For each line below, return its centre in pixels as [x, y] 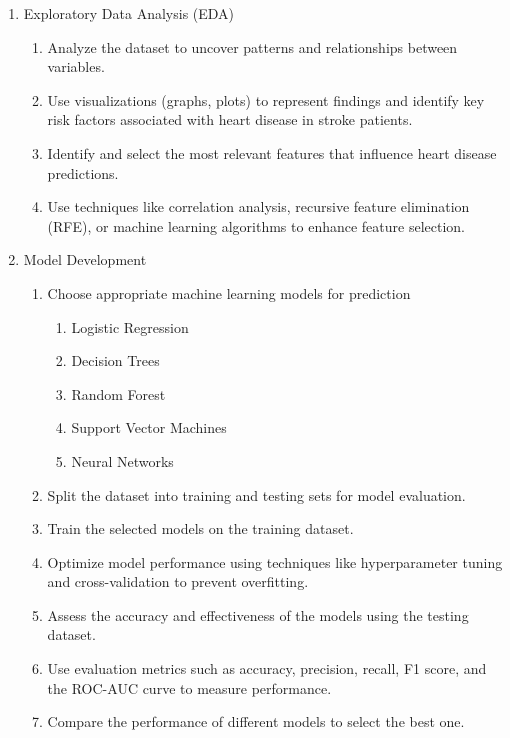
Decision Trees [115, 360]
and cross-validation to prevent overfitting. [178, 581]
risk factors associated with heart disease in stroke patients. [230, 119]
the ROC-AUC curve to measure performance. [189, 687]
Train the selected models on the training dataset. [200, 528]
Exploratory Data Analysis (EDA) [129, 13]
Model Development [85, 259]
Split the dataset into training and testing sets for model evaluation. [256, 494]
